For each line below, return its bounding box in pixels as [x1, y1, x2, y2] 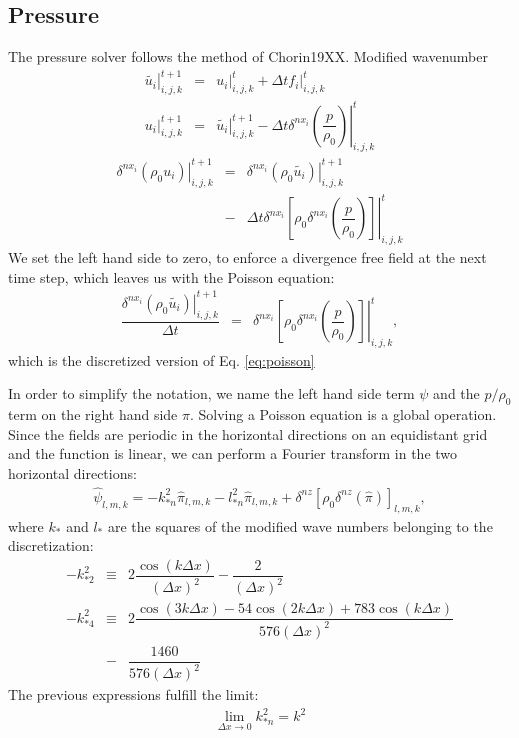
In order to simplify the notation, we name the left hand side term [8, 383, 415, 404]
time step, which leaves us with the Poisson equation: [8, 266, 335, 287]
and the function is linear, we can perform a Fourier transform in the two [8, 443, 458, 464]
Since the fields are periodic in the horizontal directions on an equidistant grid [8, 423, 488, 444]
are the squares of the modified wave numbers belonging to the [107, 515, 493, 536]
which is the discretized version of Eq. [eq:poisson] [8, 349, 315, 370]
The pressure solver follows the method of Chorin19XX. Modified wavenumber [8, 46, 489, 67]
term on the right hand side [8, 404, 178, 425]
